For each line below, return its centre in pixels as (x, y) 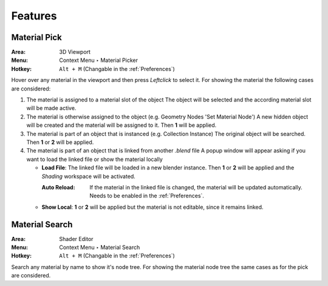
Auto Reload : (58, 187)
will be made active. (51, 108)
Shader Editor (76, 239)
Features (34, 16)
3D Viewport (75, 52)
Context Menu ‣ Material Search (100, 247)
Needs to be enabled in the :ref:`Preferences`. (147, 196)
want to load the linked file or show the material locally (95, 159)
